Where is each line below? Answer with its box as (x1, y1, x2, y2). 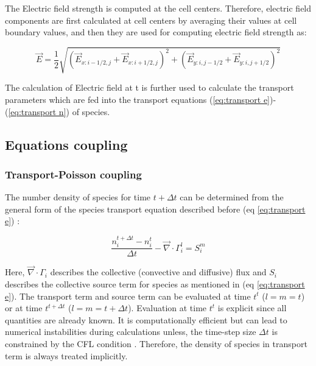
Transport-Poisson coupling (5, 166, 142, 181)
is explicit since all (217, 301, 287, 314)
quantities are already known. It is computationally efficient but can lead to (5, 313, 287, 326)
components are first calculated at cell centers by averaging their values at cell (5, 13, 297, 26)
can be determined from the (180, 191, 284, 203)
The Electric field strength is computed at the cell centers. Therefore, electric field (5, 2, 312, 14)
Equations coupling (5, 135, 128, 153)
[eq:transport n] (8, 105, 66, 118)
